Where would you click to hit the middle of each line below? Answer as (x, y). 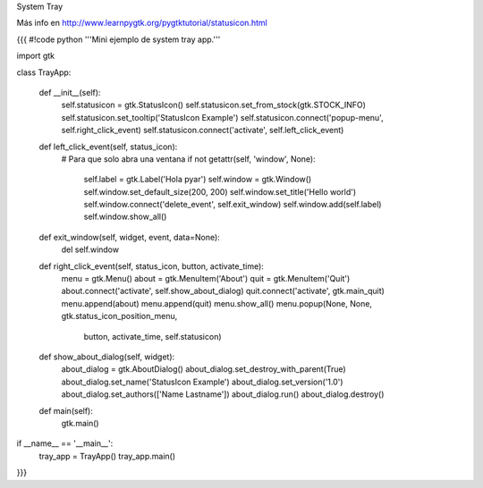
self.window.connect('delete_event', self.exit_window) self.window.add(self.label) (233, 205)
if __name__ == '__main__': (65, 443)
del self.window (90, 249)
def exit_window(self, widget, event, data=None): (130, 237)
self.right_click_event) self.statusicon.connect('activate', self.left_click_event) (203, 130)
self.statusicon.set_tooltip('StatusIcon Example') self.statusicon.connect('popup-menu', (222, 117)
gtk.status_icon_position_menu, (119, 316)
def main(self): (66, 410)
